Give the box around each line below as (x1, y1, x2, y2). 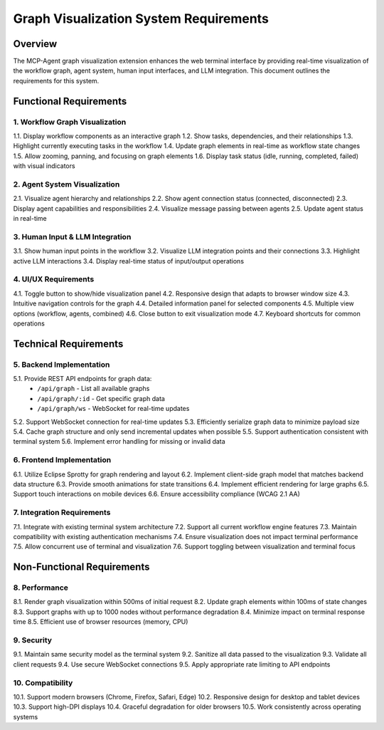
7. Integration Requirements (13, 508, 111, 518)
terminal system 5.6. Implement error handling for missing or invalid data (13, 437, 225, 446)
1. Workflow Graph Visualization (13, 117, 127, 127)
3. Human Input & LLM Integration (13, 231, 132, 241)
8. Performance (13, 583, 69, 593)
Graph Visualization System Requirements (13, 11, 270, 26)
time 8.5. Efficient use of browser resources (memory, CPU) (13, 617, 188, 626)
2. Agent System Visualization (13, 179, 120, 189)
